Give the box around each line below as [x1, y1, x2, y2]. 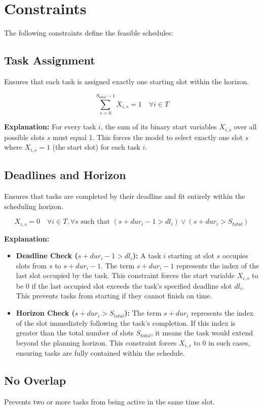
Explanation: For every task [4, 121, 96, 132]
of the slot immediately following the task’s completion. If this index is [16, 317, 236, 328]
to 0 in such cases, [194, 337, 250, 348]
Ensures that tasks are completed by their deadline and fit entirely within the [4, 190, 245, 201]
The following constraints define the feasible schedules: [4, 27, 173, 38]
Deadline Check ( [16, 250, 78, 261]
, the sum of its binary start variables [100, 121, 217, 132]
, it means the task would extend [151, 327, 253, 338]
